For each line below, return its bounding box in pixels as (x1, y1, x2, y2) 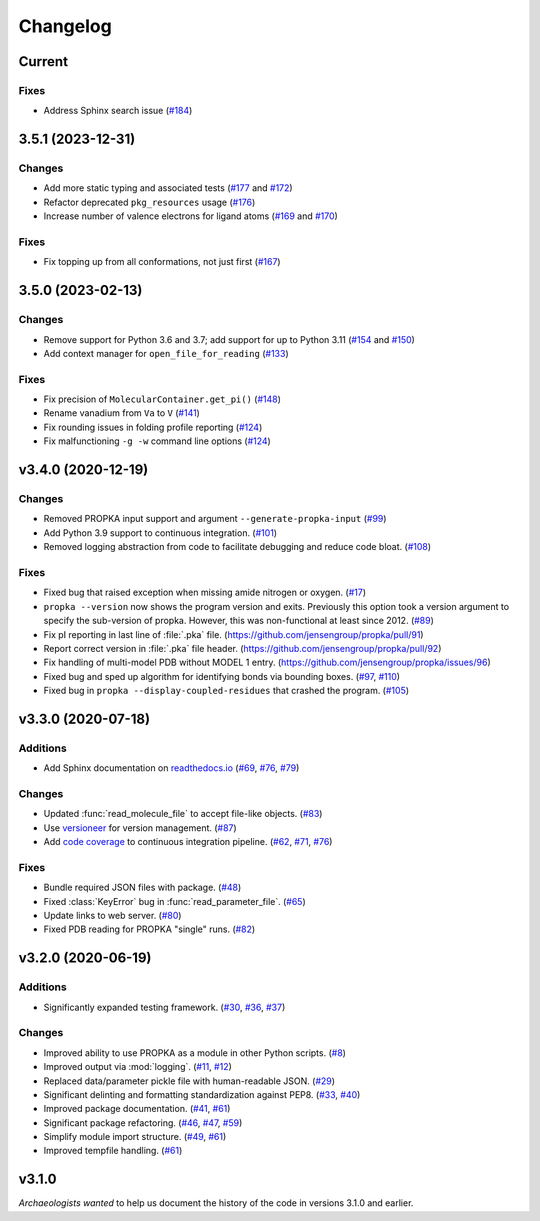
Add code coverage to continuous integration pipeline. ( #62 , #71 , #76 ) (43, 836, 333, 848)
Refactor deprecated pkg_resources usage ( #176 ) (43, 196, 256, 208)
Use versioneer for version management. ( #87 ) (43, 821, 237, 834)
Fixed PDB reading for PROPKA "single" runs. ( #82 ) (43, 923, 256, 935)
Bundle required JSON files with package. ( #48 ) (43, 881, 242, 894)
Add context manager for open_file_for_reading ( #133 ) (43, 347, 289, 359)
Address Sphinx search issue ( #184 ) (43, 105, 193, 117)
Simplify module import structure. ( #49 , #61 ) (43, 1131, 227, 1143)
